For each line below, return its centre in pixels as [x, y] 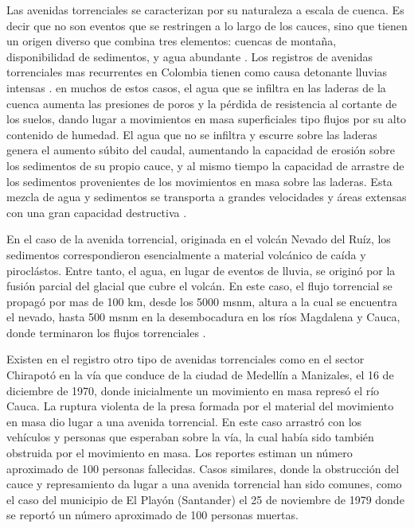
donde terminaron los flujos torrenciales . [106, 332]
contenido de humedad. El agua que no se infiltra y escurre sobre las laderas [192, 134]
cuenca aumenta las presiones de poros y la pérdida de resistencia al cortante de [202, 103]
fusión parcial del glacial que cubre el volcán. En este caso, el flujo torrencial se [199, 286]
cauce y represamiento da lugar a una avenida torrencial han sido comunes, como [204, 484]
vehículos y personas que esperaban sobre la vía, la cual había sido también [190, 437]
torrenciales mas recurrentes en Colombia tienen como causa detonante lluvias [197, 72]
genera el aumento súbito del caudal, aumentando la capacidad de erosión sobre [201, 150]
